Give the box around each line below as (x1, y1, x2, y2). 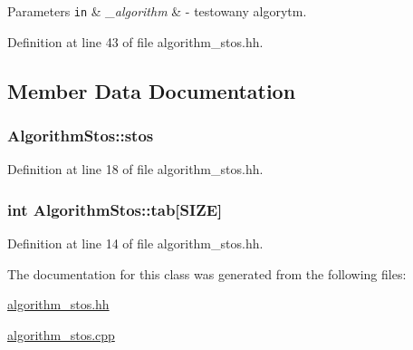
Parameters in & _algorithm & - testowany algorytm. (7, 2, 307, 20)
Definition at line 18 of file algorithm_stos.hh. (7, 160, 264, 179)
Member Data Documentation (7, 76, 296, 104)
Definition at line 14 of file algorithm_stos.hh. (7, 234, 264, 253)
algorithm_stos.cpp (7, 325, 115, 344)
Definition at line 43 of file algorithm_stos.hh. (7, 32, 264, 51)
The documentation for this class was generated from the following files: (7, 264, 407, 283)
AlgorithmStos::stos (7, 123, 154, 146)
